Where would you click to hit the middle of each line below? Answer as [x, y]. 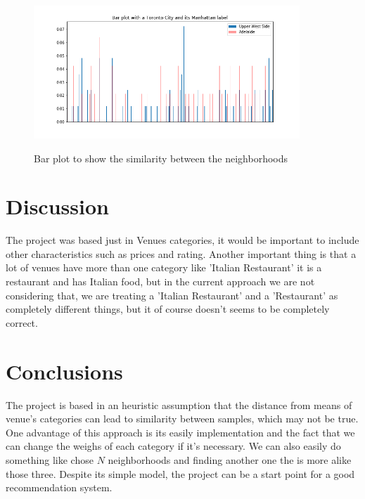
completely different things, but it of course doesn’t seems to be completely [168, 309]
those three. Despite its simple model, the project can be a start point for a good [180, 473]
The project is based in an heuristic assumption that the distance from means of [179, 404]
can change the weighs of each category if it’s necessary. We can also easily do [173, 446]
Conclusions [64, 371]
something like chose [50, 459]
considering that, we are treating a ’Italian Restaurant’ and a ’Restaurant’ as [172, 295]
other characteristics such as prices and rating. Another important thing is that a [181, 253]
